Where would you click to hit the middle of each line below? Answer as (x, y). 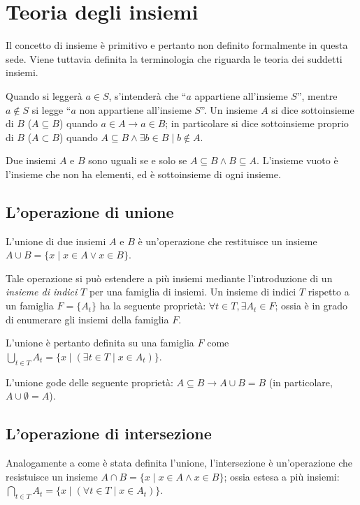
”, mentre (317, 95)
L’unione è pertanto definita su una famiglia (100, 343)
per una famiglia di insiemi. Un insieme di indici (193, 292)
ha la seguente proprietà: (153, 306)
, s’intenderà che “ (147, 95)
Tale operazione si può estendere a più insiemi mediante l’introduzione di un (169, 278)
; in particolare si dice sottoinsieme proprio (257, 123)
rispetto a (329, 292)
